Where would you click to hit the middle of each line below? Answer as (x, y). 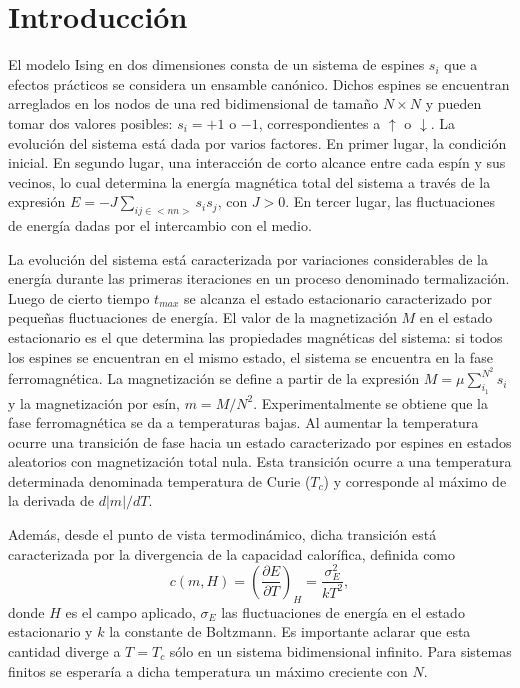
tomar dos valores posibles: (90, 122)
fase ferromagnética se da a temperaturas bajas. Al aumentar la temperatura (243, 422)
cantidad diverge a (64, 650)
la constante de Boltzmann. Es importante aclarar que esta (290, 631)
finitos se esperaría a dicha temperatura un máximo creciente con (208, 670)
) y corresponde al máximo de (415, 480)
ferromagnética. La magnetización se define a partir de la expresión (214, 378)
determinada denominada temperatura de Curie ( (159, 480)
